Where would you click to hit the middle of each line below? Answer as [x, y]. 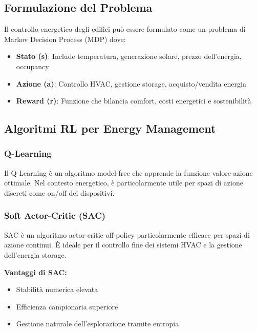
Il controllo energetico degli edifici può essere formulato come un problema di [125, 29]
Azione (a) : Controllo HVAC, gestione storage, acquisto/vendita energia [131, 83]
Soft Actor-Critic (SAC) [55, 215]
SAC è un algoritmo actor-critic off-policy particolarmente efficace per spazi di [127, 234]
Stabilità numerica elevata [57, 289]
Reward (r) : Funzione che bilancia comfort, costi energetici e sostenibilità [134, 101]
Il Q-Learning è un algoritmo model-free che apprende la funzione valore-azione [128, 172]
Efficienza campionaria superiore [67, 306]
